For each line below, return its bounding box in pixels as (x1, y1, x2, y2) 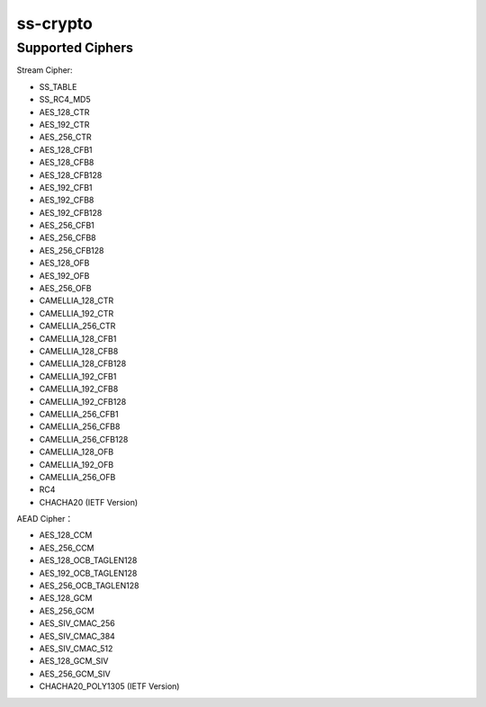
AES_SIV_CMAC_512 (39, 643, 113, 654)
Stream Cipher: (16, 65, 73, 76)
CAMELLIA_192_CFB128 (39, 396, 127, 407)
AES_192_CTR (39, 119, 90, 130)
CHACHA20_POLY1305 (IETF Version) (39, 681, 180, 692)
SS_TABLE (39, 81, 77, 92)
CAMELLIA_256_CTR (39, 320, 116, 332)
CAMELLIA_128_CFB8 (39, 345, 119, 356)
